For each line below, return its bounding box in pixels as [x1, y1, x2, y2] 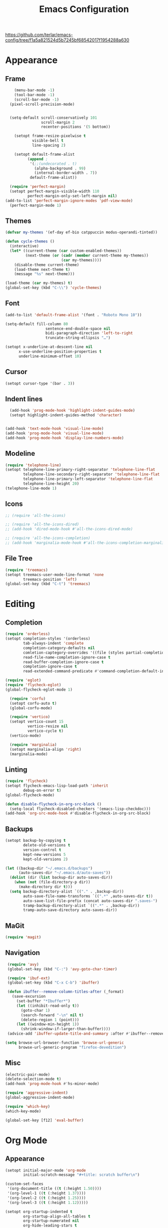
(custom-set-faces [5, 1181, 43, 1186]
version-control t [23, 847, 61, 852]
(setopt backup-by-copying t [5, 838, 66, 843]
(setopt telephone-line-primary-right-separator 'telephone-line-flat [5, 467, 155, 472]
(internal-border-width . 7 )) [34, 170, 97, 176]
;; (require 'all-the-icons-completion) [5, 536, 91, 541]
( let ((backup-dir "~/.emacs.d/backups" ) [5, 865, 93, 871]
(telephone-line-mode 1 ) [5, 486, 57, 491]
